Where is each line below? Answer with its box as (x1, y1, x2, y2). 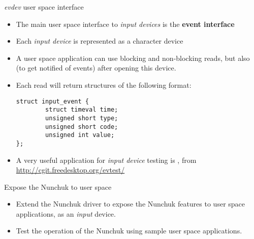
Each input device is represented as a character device (16, 36, 183, 46)
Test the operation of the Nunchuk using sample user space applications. (16, 225, 242, 236)
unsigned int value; (45, 131, 115, 139)
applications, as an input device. (16, 208, 116, 219)
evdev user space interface (4, 2, 84, 12)
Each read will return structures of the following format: (16, 79, 192, 90)
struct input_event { (16, 97, 89, 105)
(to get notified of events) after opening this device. (16, 62, 176, 73)
